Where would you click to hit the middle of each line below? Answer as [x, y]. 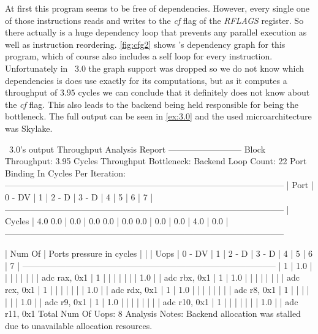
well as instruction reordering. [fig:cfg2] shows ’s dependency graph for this [145, 44]
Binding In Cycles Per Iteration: [65, 173]
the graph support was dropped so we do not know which [196, 68]
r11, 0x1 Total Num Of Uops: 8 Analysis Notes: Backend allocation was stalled [153, 313]
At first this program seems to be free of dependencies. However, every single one [157, 8]
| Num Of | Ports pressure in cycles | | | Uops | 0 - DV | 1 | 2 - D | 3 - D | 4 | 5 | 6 [159, 253]
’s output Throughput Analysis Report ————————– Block [143, 149]
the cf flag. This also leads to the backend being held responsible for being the [152, 104]
